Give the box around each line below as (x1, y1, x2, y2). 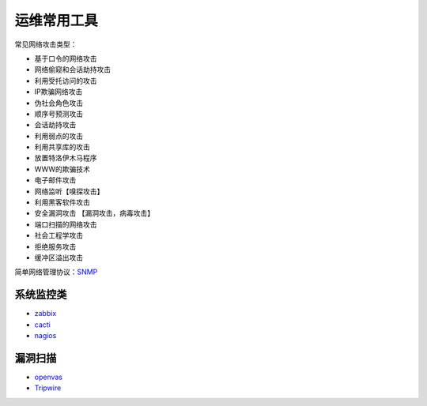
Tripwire (34, 383, 62, 393)
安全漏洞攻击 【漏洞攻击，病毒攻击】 (34, 209, 154, 218)
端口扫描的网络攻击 (34, 220, 97, 229)
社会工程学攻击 (34, 231, 83, 240)
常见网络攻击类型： (14, 39, 77, 49)
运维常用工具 (14, 12, 99, 29)
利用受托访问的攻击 (34, 76, 97, 85)
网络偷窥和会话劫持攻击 (34, 65, 111, 74)
